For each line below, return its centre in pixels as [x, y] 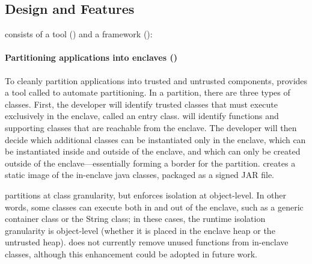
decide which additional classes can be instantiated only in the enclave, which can [155, 139]
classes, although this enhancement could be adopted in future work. [131, 253]
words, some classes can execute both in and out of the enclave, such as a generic [154, 207]
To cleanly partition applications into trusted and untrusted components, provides [156, 80]
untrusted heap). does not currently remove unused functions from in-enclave [147, 242]
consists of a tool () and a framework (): [79, 34]
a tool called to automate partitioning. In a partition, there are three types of [148, 92]
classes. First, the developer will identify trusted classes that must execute [142, 104]
